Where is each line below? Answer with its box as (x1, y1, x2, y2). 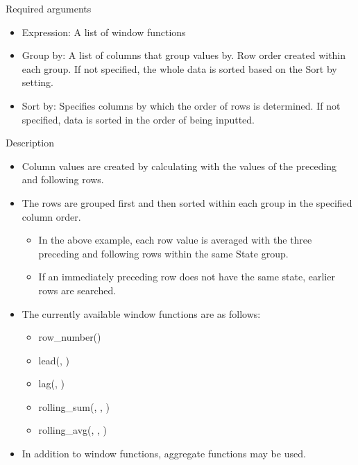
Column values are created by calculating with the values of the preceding (22, 158, 337, 173)
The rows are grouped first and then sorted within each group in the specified (22, 195, 352, 210)
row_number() (38, 330, 101, 344)
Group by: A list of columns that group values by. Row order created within (22, 48, 346, 62)
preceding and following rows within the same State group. (38, 246, 289, 260)
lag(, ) (38, 376, 65, 391)
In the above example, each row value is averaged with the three (38, 232, 312, 247)
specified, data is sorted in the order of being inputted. (22, 112, 255, 126)
